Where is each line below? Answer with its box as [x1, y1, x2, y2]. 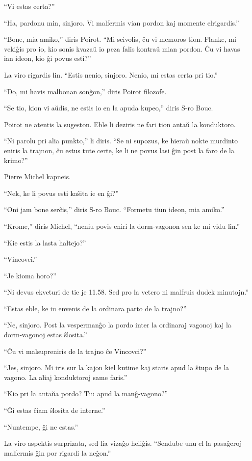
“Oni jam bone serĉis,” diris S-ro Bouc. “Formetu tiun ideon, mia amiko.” [4, 204, 225, 215]
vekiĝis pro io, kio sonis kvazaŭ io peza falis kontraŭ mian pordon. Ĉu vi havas [4, 43, 240, 54]
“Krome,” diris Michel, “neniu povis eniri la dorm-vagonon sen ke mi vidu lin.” [4, 220, 240, 231]
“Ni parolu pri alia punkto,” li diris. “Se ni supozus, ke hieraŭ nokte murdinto [4, 136, 238, 146]
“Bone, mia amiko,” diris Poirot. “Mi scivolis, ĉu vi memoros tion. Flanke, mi [4, 34, 236, 44]
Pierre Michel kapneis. [4, 171, 71, 182]
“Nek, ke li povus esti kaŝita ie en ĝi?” [4, 188, 119, 198]
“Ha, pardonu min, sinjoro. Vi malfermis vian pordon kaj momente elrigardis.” [4, 17, 239, 27]
